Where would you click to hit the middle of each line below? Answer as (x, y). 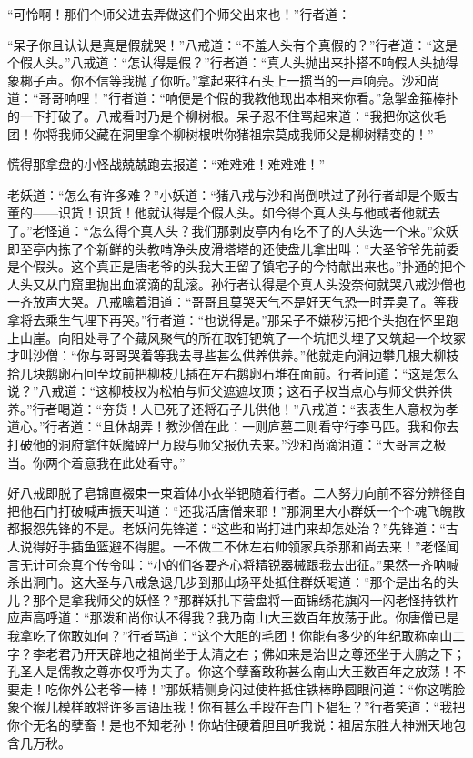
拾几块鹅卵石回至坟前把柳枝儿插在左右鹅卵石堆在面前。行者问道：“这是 (221, 373)
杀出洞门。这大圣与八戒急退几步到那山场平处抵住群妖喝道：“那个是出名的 (227, 582)
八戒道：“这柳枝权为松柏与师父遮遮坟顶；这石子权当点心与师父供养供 (246, 391)
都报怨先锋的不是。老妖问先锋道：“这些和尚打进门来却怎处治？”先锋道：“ (226, 528)
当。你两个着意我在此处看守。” (96, 462)
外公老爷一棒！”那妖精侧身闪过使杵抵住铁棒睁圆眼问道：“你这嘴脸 (268, 688)
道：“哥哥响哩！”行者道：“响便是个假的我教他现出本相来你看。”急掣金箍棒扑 (233, 98)
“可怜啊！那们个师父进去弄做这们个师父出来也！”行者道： (179, 14)
